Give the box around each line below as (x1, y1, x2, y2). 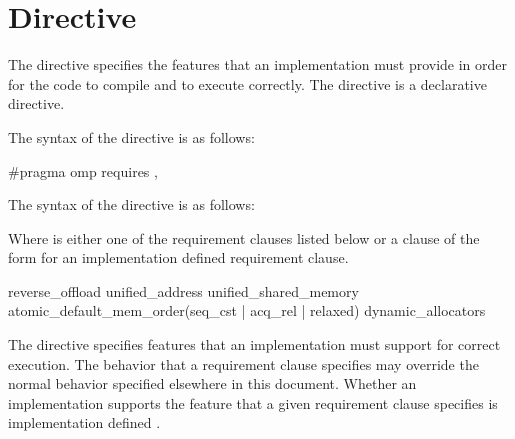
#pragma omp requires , (8, 160, 158, 181)
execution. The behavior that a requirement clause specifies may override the (8, 353, 479, 374)
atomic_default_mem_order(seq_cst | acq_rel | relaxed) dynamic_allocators (8, 300, 486, 321)
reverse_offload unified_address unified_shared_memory (8, 280, 359, 301)
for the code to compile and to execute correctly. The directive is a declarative (8, 73, 487, 94)
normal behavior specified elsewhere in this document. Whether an (8, 373, 417, 394)
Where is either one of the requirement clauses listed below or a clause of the (8, 227, 480, 248)
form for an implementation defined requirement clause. (8, 247, 349, 268)
